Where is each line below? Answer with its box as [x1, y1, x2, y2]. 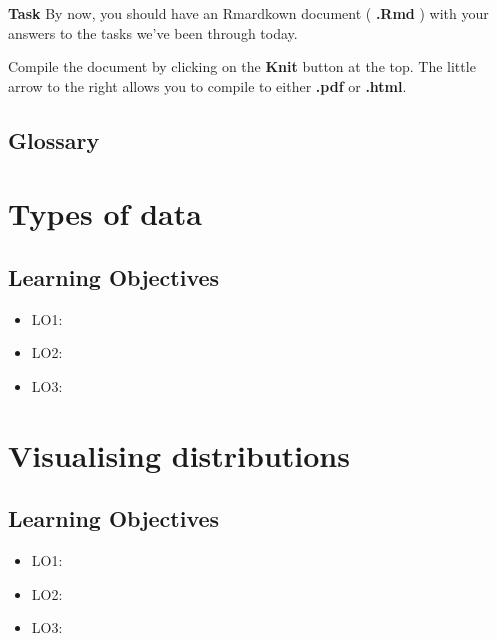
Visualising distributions [8, 434, 350, 475]
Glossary [8, 124, 100, 155]
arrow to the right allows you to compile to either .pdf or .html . [8, 75, 407, 96]
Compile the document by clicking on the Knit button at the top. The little [8, 56, 476, 77]
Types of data [8, 193, 202, 234]
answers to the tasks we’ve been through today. [8, 22, 298, 43]
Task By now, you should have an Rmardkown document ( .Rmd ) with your [8, 3, 489, 23]
